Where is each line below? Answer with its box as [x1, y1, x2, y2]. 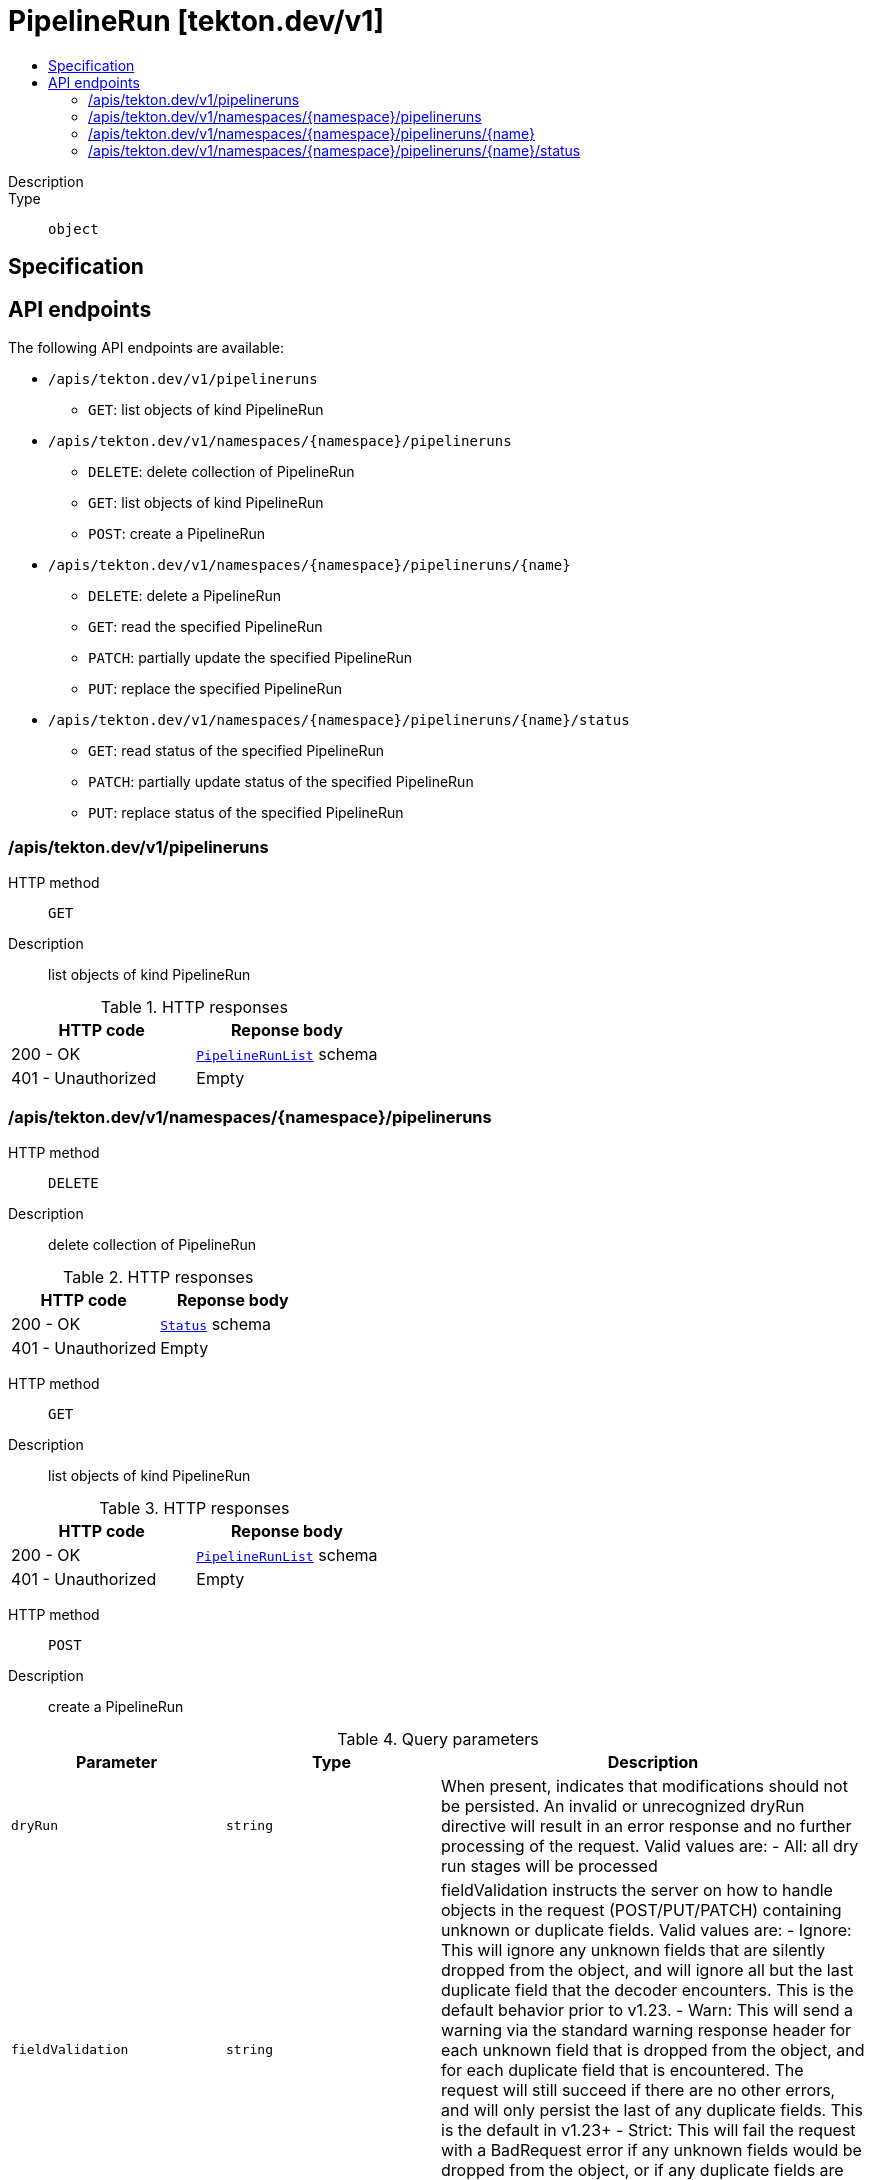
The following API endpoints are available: [8, 339, 284, 357]
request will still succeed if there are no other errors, [441, 2079, 836, 2100]
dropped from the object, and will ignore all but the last [441, 1959, 854, 1980]
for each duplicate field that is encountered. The [441, 2059, 804, 2080]
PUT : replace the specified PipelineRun [88, 680, 342, 698]
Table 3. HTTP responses [99, 1497, 290, 1518]
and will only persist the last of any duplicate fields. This [441, 2099, 863, 2120]
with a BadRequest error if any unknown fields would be [441, 2139, 862, 2160]
